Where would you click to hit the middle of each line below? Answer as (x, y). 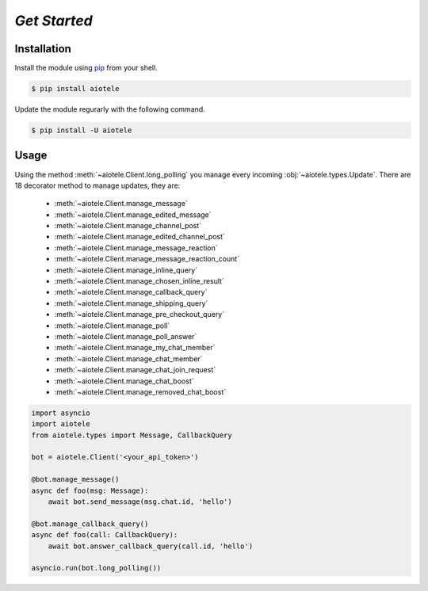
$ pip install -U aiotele (82, 130)
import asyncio (61, 413)
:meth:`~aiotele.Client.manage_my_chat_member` (135, 348)
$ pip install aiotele (75, 89)
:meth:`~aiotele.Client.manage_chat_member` (128, 358)
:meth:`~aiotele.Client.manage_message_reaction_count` (147, 259)
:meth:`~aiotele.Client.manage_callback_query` (131, 292)
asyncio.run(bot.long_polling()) (96, 568)
